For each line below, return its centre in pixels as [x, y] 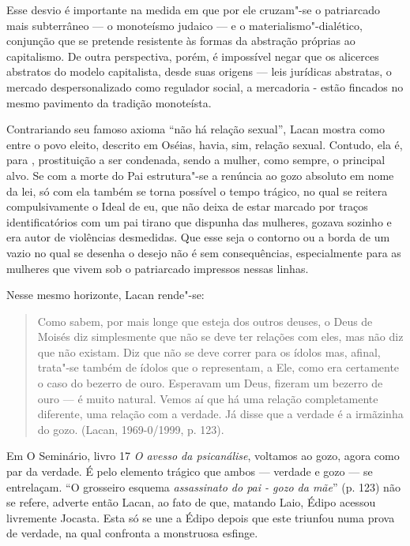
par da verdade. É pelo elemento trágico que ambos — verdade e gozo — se [190, 471]
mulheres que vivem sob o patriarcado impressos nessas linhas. [158, 268]
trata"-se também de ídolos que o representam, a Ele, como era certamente [218, 367]
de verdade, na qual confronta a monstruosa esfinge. [132, 533]
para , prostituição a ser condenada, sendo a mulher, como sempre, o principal [196, 160]
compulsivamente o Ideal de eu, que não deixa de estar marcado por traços [187, 206]
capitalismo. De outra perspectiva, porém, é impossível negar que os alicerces [193, 56]
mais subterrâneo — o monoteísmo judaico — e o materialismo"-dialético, [184, 25]
